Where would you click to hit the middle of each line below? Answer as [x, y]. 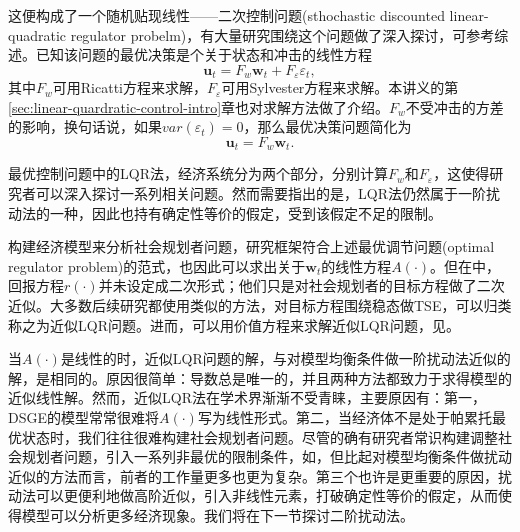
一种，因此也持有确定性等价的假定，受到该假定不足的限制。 [245, 212]
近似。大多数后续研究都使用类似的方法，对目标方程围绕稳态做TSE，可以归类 [260, 305]
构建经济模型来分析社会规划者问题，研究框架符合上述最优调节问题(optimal [251, 246]
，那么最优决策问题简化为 [327, 126]
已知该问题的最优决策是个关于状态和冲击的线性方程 [203, 54]
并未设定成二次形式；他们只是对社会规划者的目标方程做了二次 [301, 285]
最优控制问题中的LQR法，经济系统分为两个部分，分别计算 [198, 173]
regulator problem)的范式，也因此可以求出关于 [157, 265]
